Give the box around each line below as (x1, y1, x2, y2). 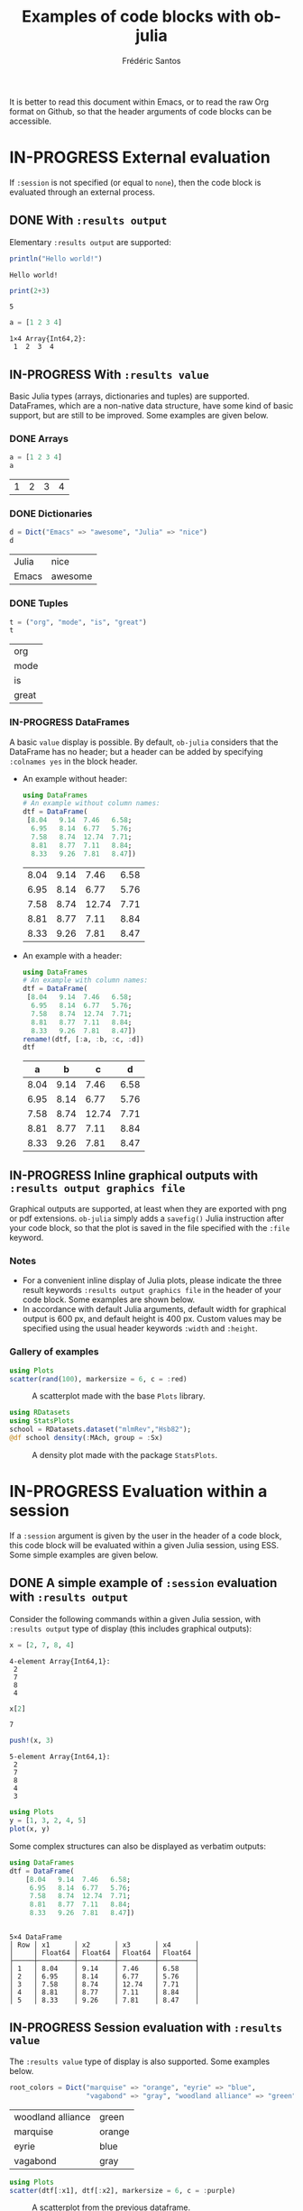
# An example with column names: (22, 976, 149, 985)
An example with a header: (22, 950, 123, 961)
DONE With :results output (9, 213, 168, 228)
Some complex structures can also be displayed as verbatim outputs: (9, 1840, 266, 1851)
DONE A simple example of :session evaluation (9, 1575, 278, 1591)
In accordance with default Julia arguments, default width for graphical (22, 1304, 287, 1315)
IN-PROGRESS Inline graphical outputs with (9, 1168, 259, 1183)
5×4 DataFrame (9, 1932, 63, 1942)
